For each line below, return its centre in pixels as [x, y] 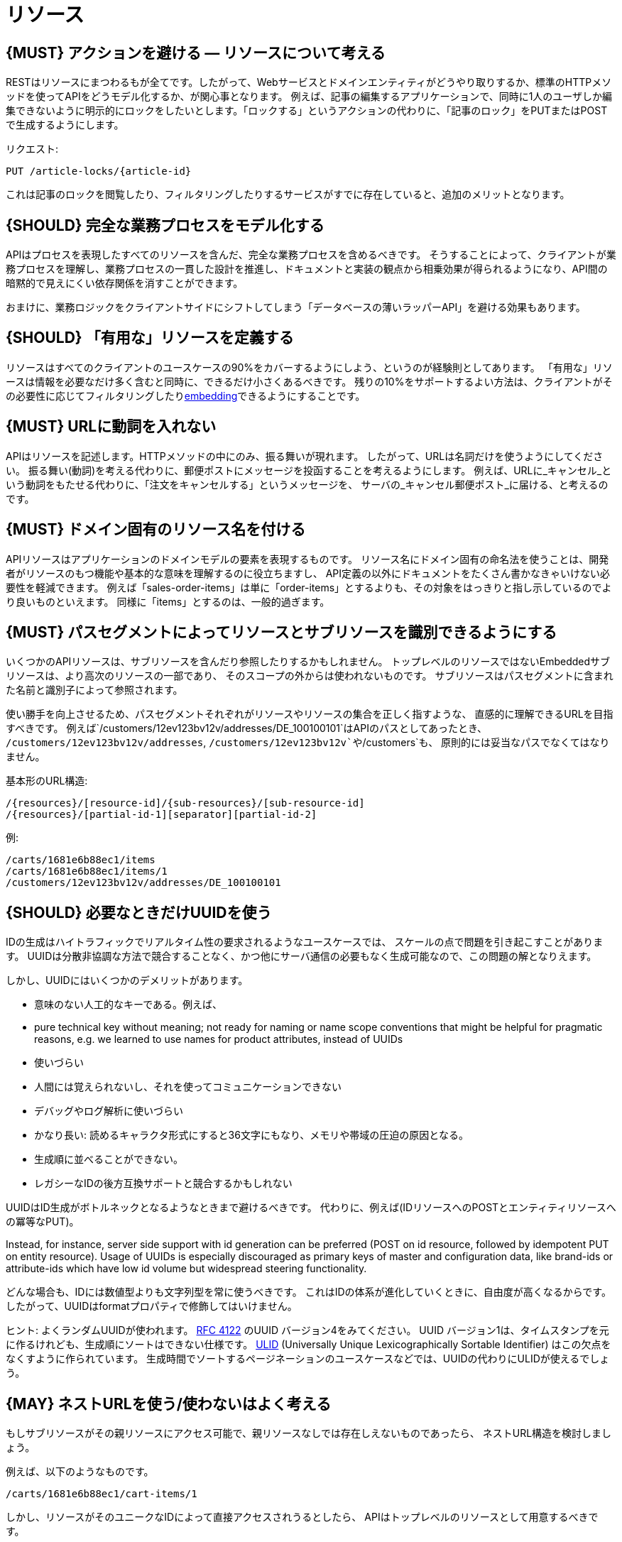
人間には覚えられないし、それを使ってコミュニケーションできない [188, 1087]
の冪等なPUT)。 [43, 1222]
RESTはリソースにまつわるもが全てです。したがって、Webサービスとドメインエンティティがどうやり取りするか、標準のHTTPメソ [309, 82]
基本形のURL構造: [47, 781]
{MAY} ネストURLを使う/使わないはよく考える [169, 1404]
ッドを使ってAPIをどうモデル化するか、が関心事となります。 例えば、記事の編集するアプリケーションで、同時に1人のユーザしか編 [309, 97]
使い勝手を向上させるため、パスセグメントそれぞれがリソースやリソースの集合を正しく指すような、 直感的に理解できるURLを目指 [310, 714]
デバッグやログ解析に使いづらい [109, 1111]
